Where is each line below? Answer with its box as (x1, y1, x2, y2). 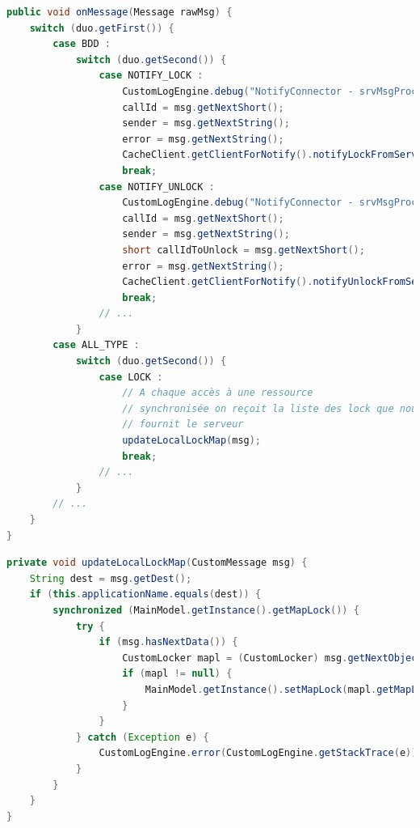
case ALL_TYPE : (52, 339, 140, 351)
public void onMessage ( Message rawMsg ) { (6, 6, 233, 18)
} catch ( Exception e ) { (75, 731, 209, 743)
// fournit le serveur (122, 418, 244, 431)
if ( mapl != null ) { (122, 668, 233, 680)
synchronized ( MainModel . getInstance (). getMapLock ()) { (52, 604, 359, 616)
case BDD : (52, 38, 111, 50)
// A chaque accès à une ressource (122, 387, 313, 399)
